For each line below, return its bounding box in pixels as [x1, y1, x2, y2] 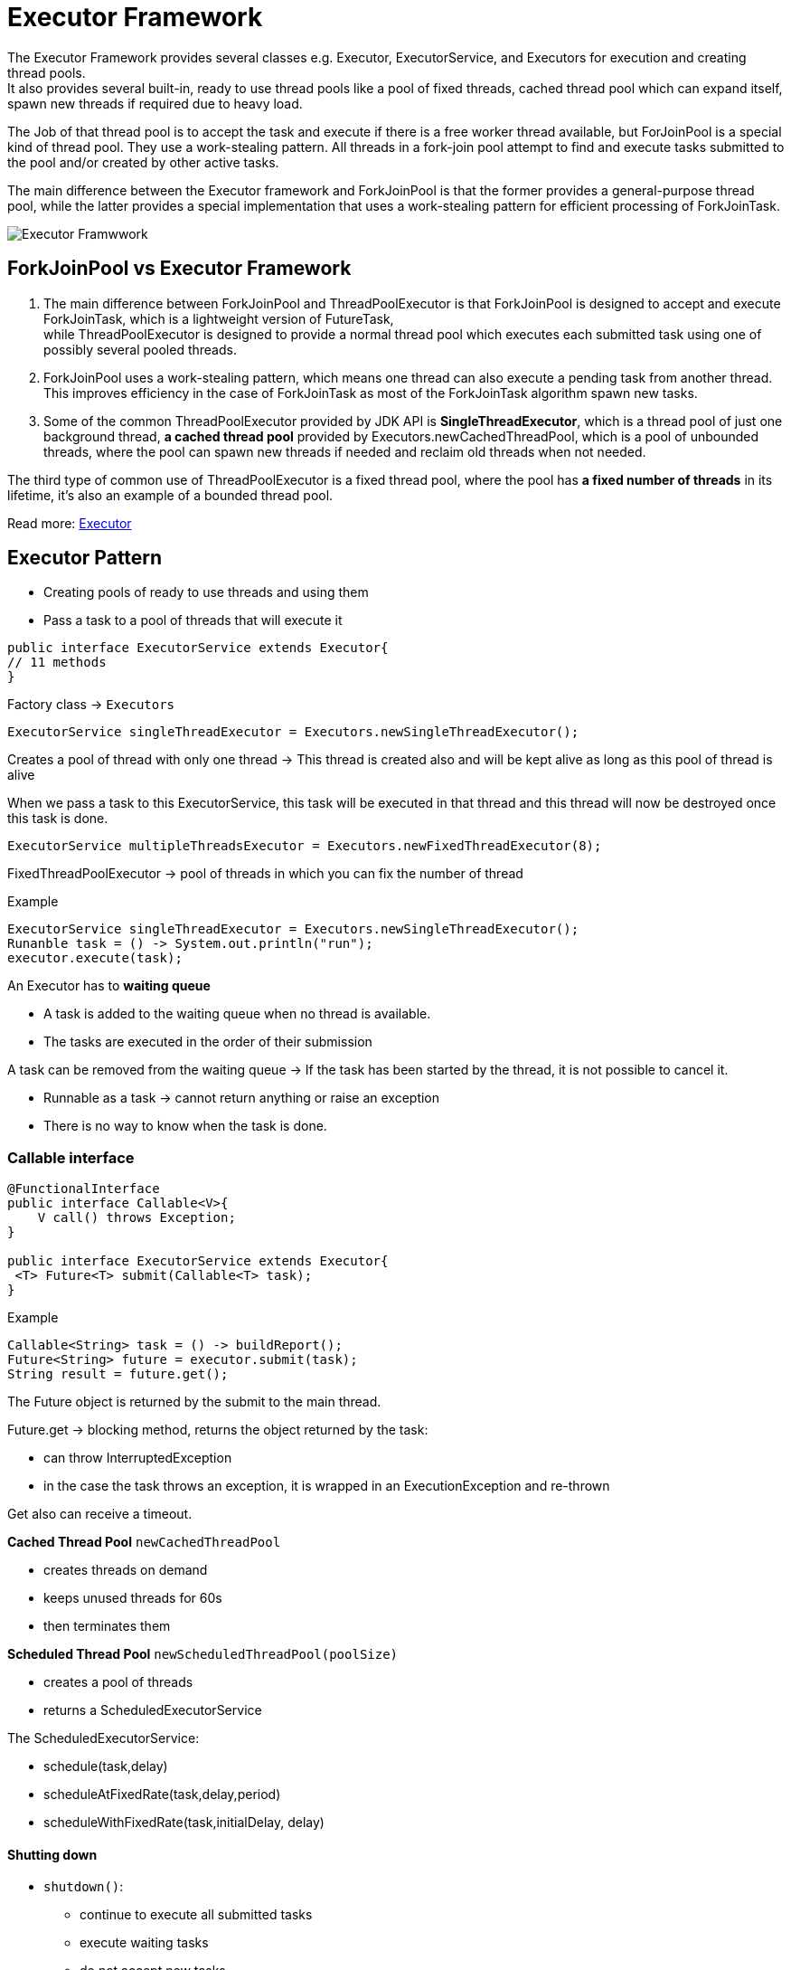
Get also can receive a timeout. [7, 1506, 193, 1522]
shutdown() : [43, 1879, 124, 1895]
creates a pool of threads [43, 1674, 193, 1691]
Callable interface [7, 1148, 135, 1167]
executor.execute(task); [7, 951, 183, 966]
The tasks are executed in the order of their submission [43, 1034, 372, 1050]
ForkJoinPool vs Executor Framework [7, 257, 352, 280]
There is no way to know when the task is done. [43, 1118, 327, 1134]
